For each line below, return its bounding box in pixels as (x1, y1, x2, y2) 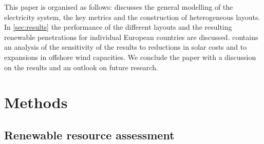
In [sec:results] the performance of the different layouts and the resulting (4, 22, 232, 32)
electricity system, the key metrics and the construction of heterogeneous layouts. (4, 11, 260, 22)
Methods (4, 92, 68, 113)
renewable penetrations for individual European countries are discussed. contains (4, 31, 258, 42)
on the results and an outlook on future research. (4, 61, 158, 72)
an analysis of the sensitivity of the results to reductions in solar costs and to (4, 42, 247, 52)
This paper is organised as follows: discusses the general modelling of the (4, 2, 233, 12)
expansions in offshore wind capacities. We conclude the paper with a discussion (4, 51, 256, 62)
